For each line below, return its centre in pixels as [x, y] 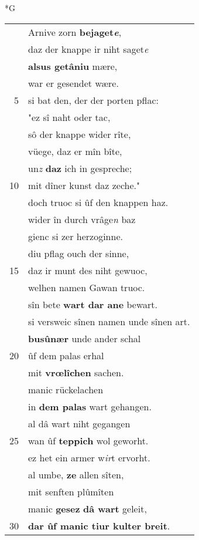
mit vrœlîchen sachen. [76, 372]
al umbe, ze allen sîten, [76, 474]
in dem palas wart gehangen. [90, 406]
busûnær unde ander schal [85, 338]
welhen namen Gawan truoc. [87, 287]
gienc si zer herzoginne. [76, 236]
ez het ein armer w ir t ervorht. [89, 457]
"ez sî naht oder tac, [69, 117]
